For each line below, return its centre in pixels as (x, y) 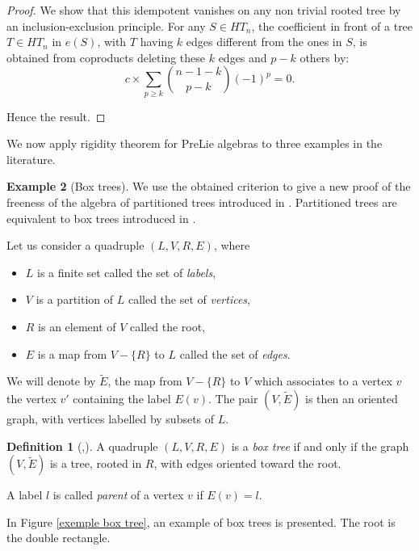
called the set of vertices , (189, 299)
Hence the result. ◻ (56, 116)
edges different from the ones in (264, 42)
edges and (243, 57)
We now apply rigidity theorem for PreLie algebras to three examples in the (195, 143)
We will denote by (51, 381)
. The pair (233, 399)
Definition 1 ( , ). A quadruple (82, 446)
